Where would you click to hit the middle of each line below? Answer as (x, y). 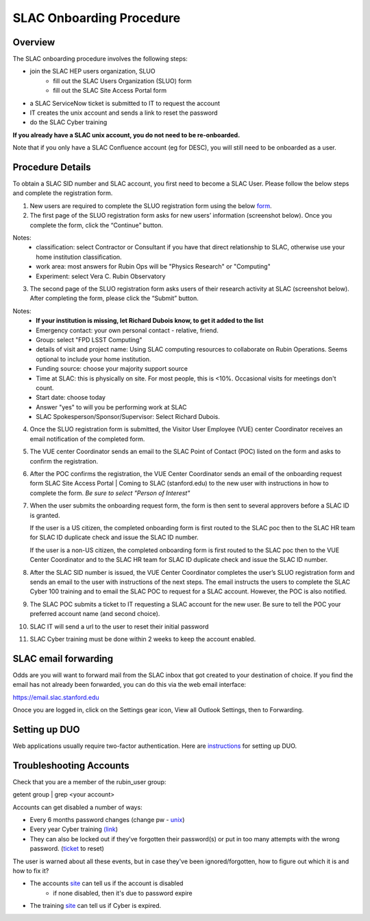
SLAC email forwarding (63, 658)
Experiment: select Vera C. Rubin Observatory (101, 276)
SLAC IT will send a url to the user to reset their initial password (119, 626)
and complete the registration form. (63, 193)
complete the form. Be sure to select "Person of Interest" (110, 493)
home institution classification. (79, 257)
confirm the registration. (64, 461)
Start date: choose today (71, 398)
